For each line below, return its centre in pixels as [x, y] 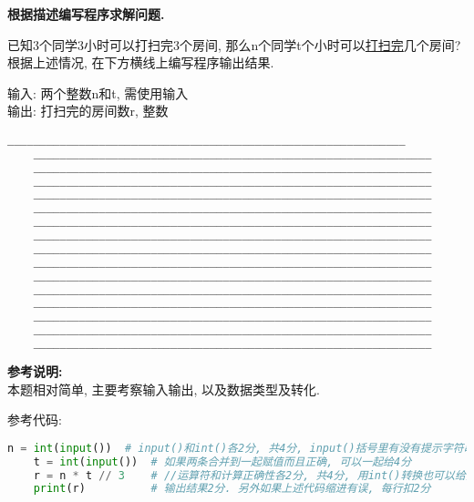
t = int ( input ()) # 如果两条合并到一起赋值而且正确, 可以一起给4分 [222, 461]
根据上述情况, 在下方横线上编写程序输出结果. [141, 62]
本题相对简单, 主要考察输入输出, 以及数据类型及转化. [164, 389]
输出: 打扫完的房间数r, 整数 [88, 111]
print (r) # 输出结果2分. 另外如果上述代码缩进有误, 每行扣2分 [232, 489]
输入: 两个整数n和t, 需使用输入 [98, 92]
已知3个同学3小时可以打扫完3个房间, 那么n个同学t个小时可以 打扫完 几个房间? [234, 44]
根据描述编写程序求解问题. [86, 14]
